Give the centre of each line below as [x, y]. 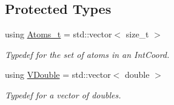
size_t [137, 34]
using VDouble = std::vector [58, 75]
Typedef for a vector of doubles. [63, 94]
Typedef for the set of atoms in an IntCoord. [87, 54]
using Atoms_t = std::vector [59, 34]
